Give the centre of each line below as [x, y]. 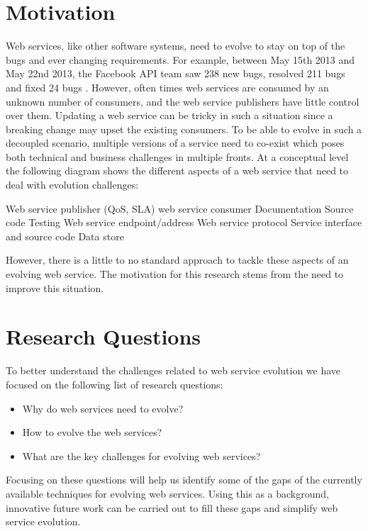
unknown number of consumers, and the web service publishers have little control [183, 101]
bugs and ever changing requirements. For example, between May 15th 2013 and [180, 59]
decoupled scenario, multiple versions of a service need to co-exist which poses [175, 143]
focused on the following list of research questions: [115, 384]
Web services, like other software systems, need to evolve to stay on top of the [175, 46]
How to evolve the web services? [92, 432]
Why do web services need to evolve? [103, 408]
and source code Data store [65, 236]
